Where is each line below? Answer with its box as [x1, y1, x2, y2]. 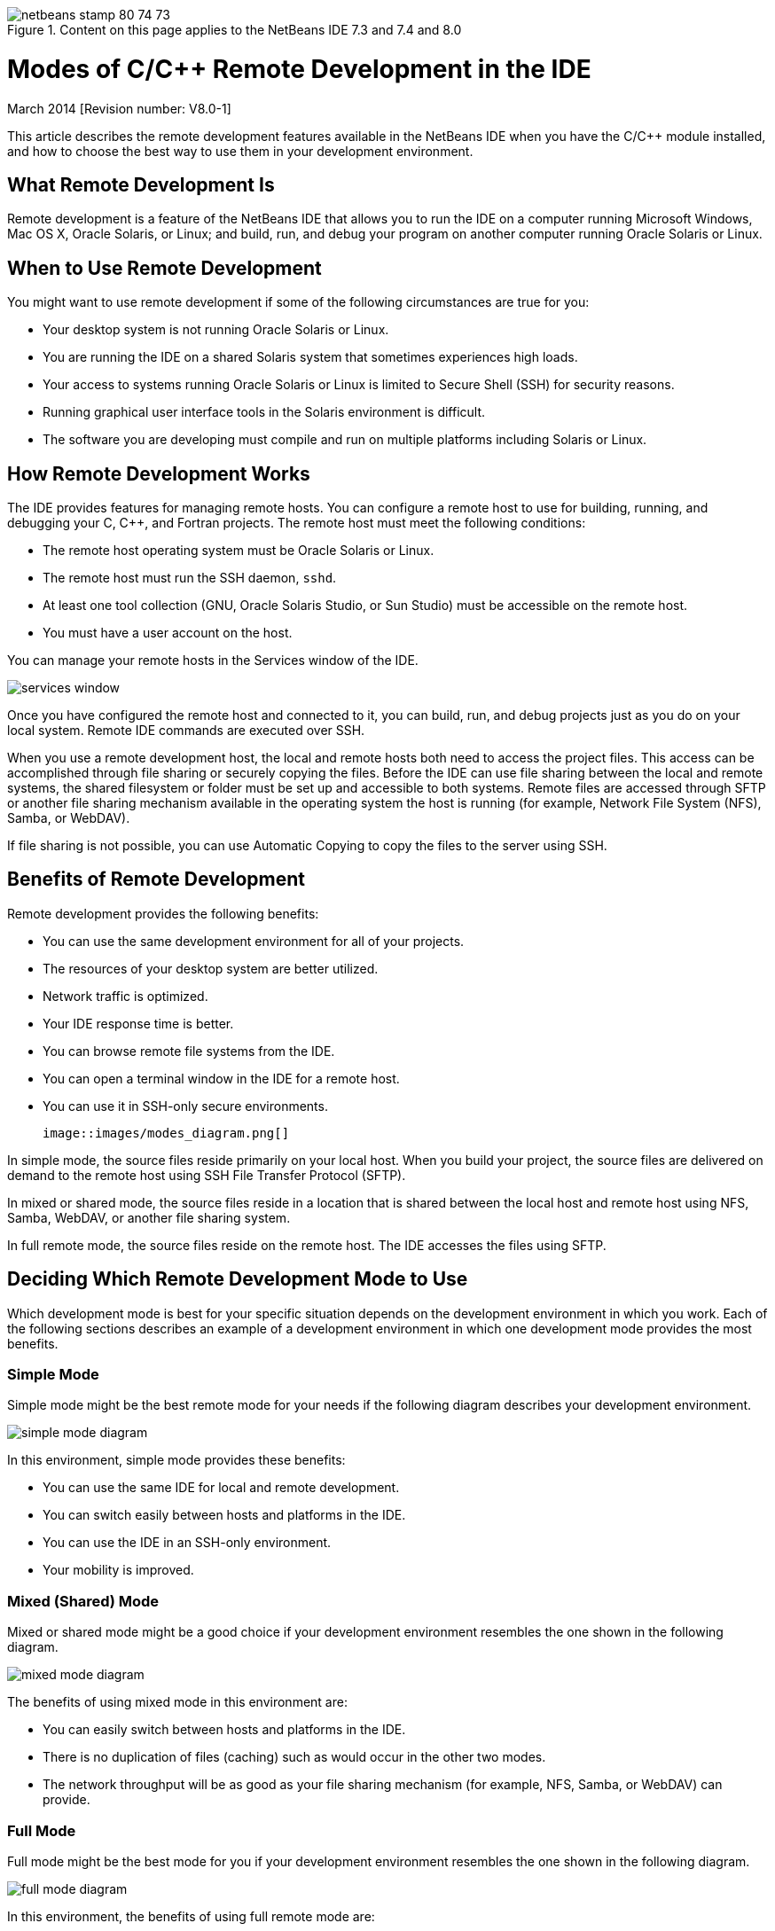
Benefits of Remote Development [7, 868, 306, 891]
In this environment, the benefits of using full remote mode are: [7, 1908, 375, 1924]
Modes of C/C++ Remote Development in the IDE [7, 53, 591, 84]
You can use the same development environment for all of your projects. [43, 933, 465, 949]
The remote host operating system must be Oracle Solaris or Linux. [43, 543, 434, 559]
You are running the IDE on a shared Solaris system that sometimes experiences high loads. [43, 349, 578, 365]
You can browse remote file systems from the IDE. [43, 1043, 335, 1059]
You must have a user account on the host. [43, 625, 293, 641]
